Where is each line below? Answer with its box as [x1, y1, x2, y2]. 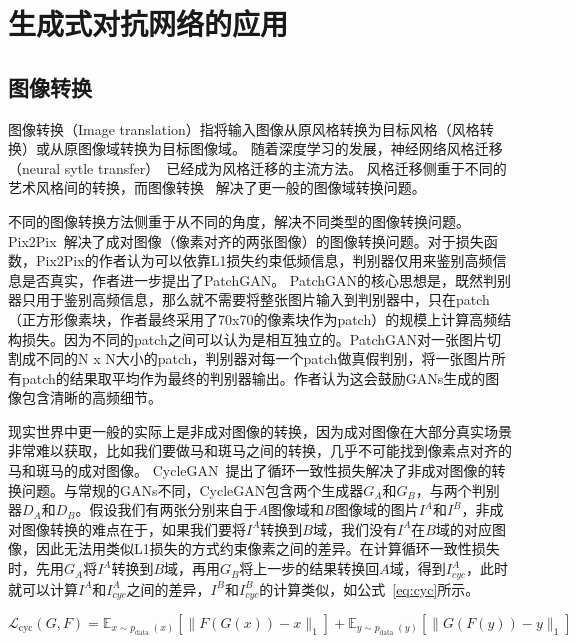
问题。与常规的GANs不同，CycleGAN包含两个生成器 [21, 479, 364, 500]
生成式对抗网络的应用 [8, 3, 289, 44]
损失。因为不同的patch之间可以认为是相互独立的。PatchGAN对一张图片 [21, 328, 488, 349]
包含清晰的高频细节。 [21, 387, 162, 408]
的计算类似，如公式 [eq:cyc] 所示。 [259, 578, 480, 599]
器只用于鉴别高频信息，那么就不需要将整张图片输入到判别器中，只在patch [8, 289, 490, 310]
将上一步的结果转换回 [239, 558, 380, 579]
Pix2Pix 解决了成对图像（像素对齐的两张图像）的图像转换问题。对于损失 [8, 230, 484, 251]
